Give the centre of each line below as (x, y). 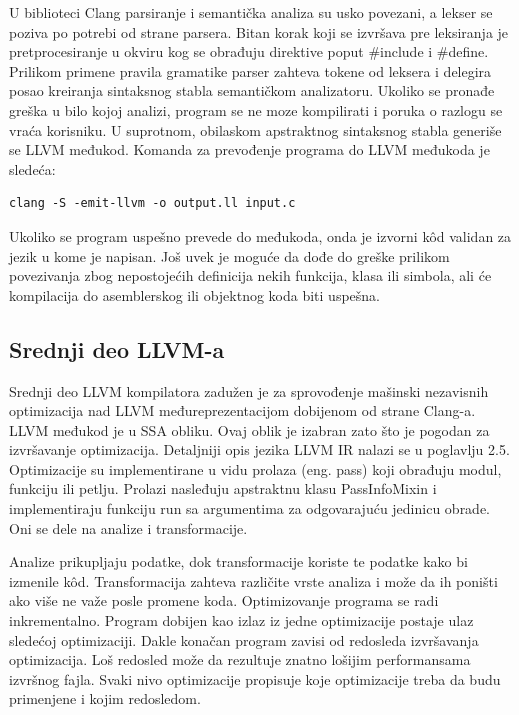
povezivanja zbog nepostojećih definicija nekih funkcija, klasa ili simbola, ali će (250, 275)
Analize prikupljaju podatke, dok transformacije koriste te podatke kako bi (238, 561)
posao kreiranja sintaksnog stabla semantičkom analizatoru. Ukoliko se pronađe (252, 90)
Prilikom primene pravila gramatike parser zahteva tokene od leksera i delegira (250, 70)
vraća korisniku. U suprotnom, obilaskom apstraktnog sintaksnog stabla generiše (255, 129)
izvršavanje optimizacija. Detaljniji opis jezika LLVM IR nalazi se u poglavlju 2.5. (259, 449)
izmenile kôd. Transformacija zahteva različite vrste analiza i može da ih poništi (253, 580)
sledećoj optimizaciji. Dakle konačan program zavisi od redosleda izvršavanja (244, 639)
